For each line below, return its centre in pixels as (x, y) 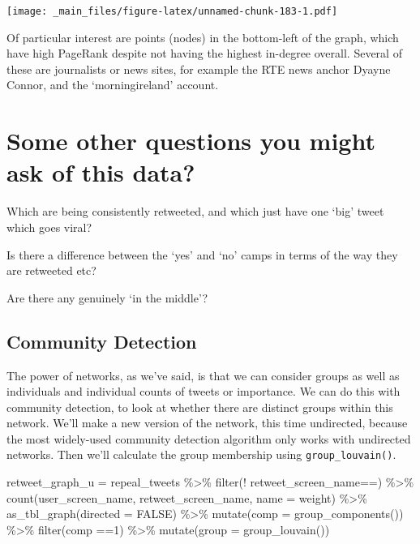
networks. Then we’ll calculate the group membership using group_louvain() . (201, 454)
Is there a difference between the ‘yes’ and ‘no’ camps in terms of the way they (202, 254)
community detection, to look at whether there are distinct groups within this (200, 407)
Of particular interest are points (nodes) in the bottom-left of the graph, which (203, 37)
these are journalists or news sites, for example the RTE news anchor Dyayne (199, 69)
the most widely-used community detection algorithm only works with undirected (209, 438)
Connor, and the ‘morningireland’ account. (113, 85)
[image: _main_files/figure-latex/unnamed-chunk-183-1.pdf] (172, 11)
